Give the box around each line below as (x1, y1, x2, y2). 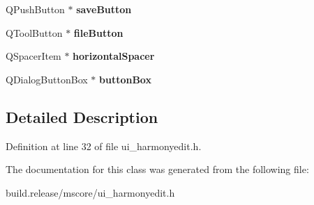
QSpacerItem (6, 49, 61, 63)
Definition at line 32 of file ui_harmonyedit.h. (6, 138, 202, 153)
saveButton (76, 2, 132, 16)
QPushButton (6, 2, 65, 16)
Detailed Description (6, 106, 158, 127)
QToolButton (6, 25, 63, 40)
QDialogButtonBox (6, 72, 88, 86)
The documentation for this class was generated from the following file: (6, 162, 309, 177)
